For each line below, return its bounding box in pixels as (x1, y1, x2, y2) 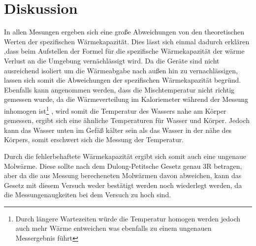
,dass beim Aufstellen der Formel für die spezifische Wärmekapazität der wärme (4, 46, 245, 56)
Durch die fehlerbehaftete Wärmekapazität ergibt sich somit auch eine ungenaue (4, 151, 247, 161)
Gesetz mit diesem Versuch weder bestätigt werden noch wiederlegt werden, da (4, 180, 242, 190)
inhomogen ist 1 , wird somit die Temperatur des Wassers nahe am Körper (4, 104, 226, 116)
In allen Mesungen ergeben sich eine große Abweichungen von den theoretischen (4, 27, 244, 37)
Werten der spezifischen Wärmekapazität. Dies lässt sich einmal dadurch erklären (4, 36, 250, 46)
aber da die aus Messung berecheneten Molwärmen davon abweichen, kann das (4, 170, 242, 181)
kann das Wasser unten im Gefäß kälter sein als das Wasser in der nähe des (4, 124, 232, 135)
